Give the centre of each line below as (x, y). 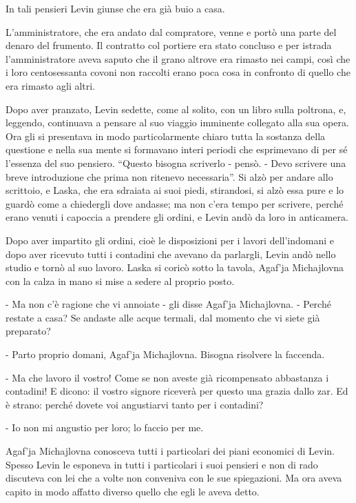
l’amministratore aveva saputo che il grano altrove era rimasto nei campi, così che (178, 58)
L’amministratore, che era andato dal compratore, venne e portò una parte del (171, 31)
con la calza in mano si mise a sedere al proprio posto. (120, 280)
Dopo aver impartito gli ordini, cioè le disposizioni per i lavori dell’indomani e (170, 240)
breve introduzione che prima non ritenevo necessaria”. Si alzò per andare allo (169, 176)
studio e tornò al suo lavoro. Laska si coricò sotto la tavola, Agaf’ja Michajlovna (175, 267)
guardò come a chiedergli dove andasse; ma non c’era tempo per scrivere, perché (175, 203)
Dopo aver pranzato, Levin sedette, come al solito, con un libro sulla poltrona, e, (176, 109)
